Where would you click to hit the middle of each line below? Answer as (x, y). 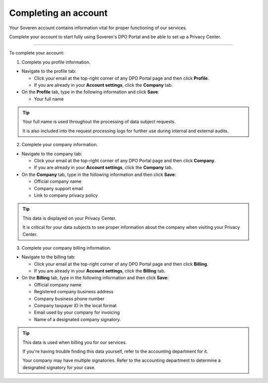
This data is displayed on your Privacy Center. (69, 218)
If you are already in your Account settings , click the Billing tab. (100, 271)
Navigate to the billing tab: (48, 257)
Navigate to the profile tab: (49, 71)
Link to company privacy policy (66, 195)
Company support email (59, 188)
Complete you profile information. (56, 62)
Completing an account (58, 13)
